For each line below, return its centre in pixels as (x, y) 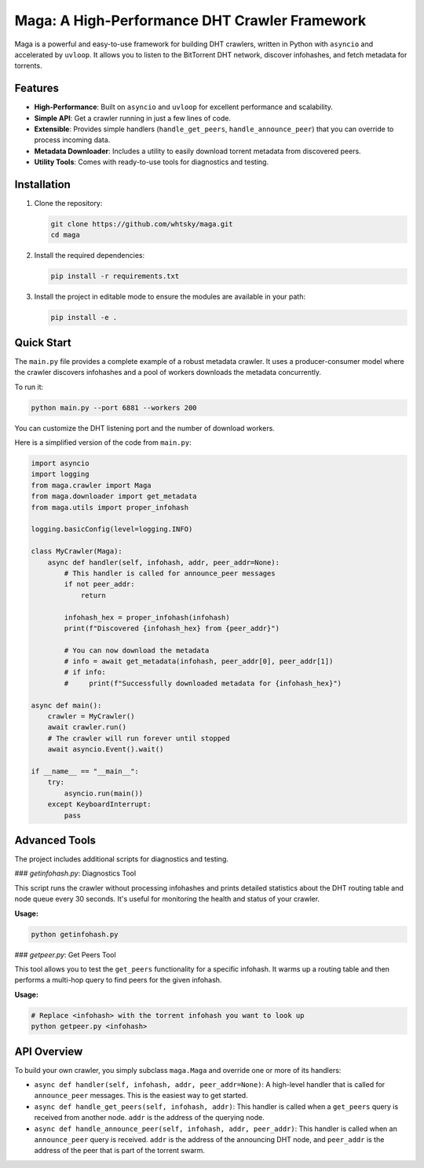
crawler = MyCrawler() (91, 716)
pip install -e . (84, 318)
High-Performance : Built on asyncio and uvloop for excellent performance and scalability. (184, 107)
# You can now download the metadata (137, 650)
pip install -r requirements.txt (115, 276)
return (93, 595)
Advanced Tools (55, 840)
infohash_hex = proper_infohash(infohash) (147, 617)
